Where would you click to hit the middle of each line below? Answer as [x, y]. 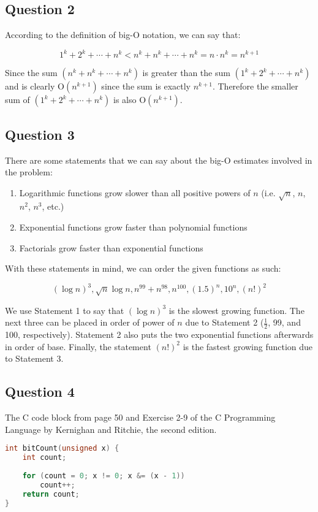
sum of [17, 100]
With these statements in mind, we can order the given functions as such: [143, 268]
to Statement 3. [34, 358]
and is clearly [30, 86]
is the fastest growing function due [248, 346]
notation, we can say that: [191, 35]
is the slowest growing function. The [237, 310]
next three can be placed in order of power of [90, 322]
